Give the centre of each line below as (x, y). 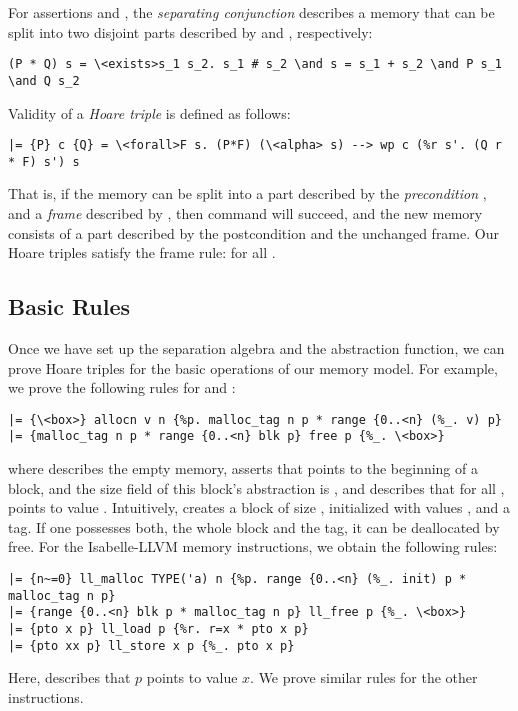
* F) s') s (44, 161)
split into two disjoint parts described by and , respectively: (190, 31)
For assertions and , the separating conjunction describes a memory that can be (251, 12)
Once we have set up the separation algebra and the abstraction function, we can (256, 347)
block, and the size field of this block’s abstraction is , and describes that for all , (256, 487)
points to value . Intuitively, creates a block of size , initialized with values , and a (259, 507)
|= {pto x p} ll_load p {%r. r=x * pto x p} (158, 629)
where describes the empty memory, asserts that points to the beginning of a (243, 468)
